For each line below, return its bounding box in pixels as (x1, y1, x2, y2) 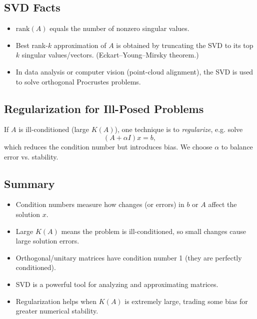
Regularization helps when (15, 295, 97, 306)
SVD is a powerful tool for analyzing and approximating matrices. (15, 278, 218, 289)
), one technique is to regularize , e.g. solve (114, 124, 243, 134)
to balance (221, 141, 253, 151)
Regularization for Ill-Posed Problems (4, 100, 204, 116)
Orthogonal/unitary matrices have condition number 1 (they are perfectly (15, 252, 242, 262)
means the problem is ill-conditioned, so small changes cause (61, 225, 246, 236)
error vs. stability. (4, 151, 58, 161)
